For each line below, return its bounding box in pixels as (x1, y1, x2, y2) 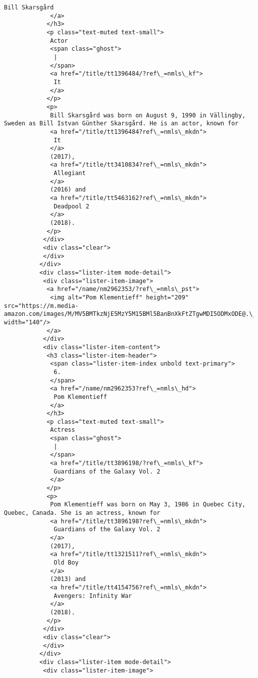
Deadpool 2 (54, 202, 89, 210)
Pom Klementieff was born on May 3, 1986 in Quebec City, (50, 501, 246, 508)
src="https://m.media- (4, 302, 79, 309)
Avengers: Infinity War (54, 592, 132, 599)
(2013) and (50, 576, 86, 583)
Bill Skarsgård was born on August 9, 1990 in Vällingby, (50, 111, 246, 119)
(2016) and (50, 186, 86, 194)
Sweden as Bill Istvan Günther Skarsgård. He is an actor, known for (4, 120, 239, 127)
